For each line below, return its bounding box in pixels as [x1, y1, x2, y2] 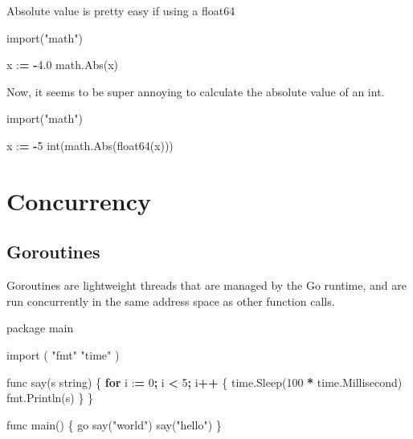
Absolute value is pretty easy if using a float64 [6, 2, 235, 18]
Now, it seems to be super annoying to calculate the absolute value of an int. [6, 83, 385, 100]
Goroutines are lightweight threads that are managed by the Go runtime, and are [6, 277, 407, 294]
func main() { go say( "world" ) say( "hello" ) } [6, 416, 222, 433]
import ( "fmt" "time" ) [6, 346, 120, 363]
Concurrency [6, 184, 151, 217]
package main [6, 319, 74, 336]
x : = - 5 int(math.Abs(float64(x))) [6, 136, 174, 153]
